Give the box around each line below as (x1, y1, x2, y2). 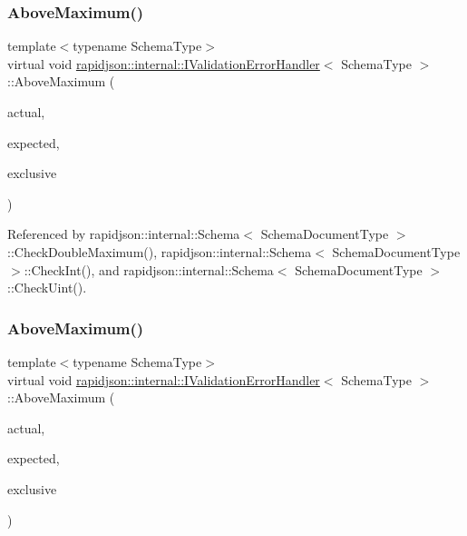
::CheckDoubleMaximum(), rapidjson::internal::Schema (7, 242, 312, 261)
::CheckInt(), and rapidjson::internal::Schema (24, 260, 274, 279)
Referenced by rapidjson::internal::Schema (7, 224, 240, 243)
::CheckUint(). (7, 278, 87, 297)
